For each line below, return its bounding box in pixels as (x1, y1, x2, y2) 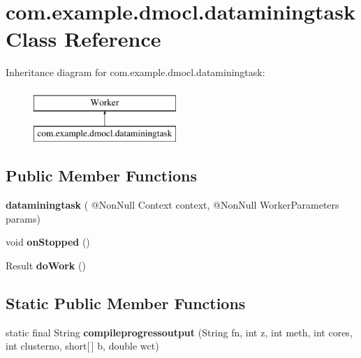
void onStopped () (6, 234, 90, 249)
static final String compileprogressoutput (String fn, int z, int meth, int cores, (6, 325, 353, 339)
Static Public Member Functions (6, 292, 246, 314)
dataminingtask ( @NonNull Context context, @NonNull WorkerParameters (6, 197, 339, 212)
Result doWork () (6, 258, 86, 273)
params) (6, 211, 40, 225)
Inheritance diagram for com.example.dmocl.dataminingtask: (6, 65, 265, 80)
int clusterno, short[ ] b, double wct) (6, 338, 159, 353)
